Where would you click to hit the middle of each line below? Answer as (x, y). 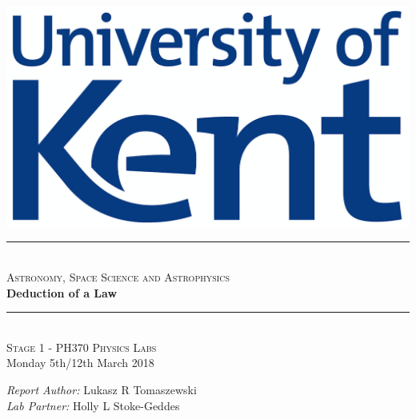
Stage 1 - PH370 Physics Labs (82, 347)
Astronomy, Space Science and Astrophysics (118, 277)
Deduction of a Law (62, 292)
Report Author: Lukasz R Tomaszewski (102, 390)
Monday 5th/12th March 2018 (80, 363)
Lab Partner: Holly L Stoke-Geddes (93, 405)
